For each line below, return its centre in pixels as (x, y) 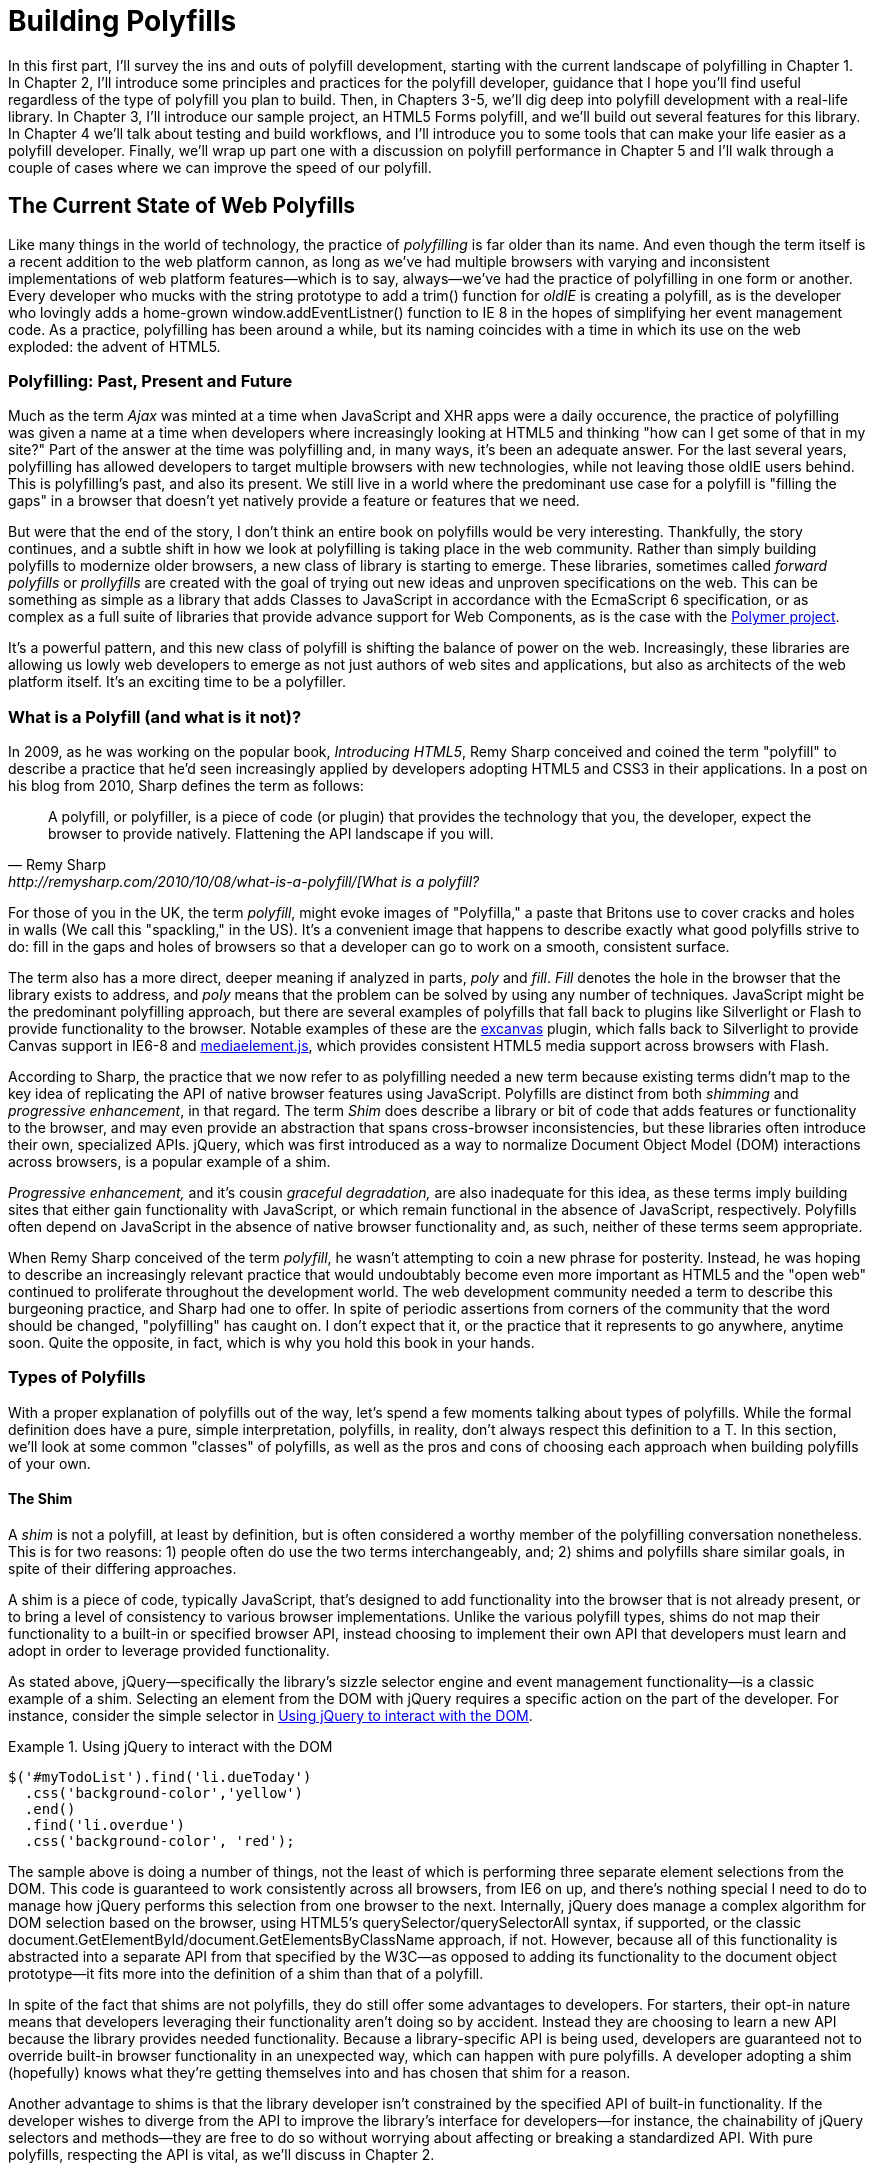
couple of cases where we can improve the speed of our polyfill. (220, 167)
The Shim (40, 1499)
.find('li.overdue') (105, 1825)
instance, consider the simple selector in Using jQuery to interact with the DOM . (270, 1716)
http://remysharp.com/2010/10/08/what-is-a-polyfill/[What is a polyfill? (244, 882)
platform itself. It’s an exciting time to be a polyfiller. (177, 682)
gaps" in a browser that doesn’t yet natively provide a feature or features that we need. (294, 501)
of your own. (49, 1463)
